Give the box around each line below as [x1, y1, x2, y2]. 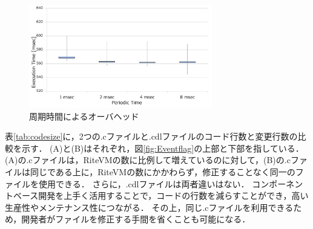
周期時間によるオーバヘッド [29, 109, 139, 122]
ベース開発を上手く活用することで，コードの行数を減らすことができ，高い [13, 189, 309, 202]
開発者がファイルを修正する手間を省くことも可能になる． [21, 213, 251, 225]
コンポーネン [252, 177, 303, 190]
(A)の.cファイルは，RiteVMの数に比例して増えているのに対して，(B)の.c [5, 153, 291, 166]
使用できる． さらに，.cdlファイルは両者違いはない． [38, 177, 249, 190]
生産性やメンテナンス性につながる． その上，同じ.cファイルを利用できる [5, 201, 294, 213]
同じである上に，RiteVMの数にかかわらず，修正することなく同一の [30, 166, 295, 178]
